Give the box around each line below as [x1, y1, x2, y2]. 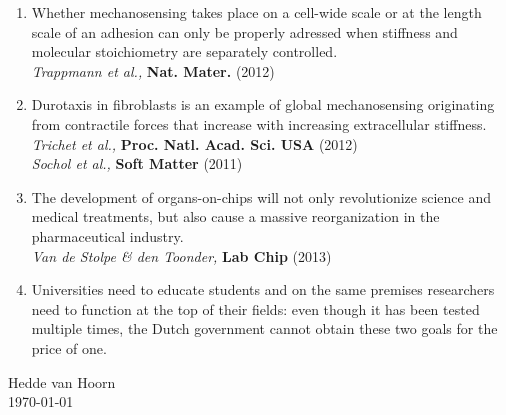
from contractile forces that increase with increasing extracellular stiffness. [31, 113, 487, 134]
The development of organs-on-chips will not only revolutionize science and [31, 186, 491, 207]
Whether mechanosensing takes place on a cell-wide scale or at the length [31, 2, 482, 22]
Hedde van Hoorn [8, 371, 116, 392]
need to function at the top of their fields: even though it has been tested [31, 298, 480, 319]
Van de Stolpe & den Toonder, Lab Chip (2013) [31, 245, 332, 266]
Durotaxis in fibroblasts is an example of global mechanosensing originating [31, 94, 495, 115]
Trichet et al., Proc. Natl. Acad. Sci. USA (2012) [31, 133, 358, 154]
